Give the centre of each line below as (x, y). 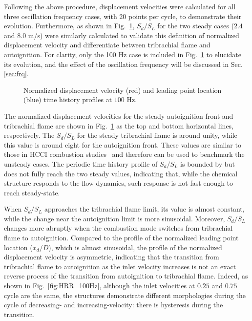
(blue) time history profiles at (68, 99)
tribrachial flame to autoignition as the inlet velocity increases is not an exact (120, 266)
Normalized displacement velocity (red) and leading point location (123, 90)
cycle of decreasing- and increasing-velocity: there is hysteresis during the (114, 305)
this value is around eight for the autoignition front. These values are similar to (123, 144)
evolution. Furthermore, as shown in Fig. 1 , (69, 26)
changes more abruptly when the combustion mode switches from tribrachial (118, 228)
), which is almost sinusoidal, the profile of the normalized (135, 247)
